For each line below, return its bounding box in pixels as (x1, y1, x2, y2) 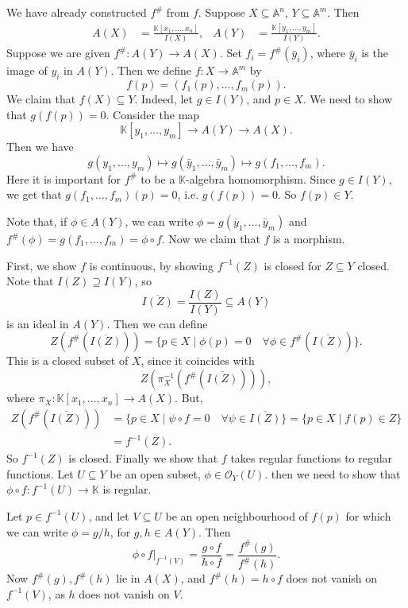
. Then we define (110, 62, 192, 79)
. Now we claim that (161, 230, 260, 247)
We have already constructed (6, 4, 147, 20)
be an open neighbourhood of (165, 507, 308, 524)
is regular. (102, 481, 152, 498)
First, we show (6, 257, 77, 273)
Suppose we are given (6, 45, 110, 61)
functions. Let (6, 465, 74, 482)
